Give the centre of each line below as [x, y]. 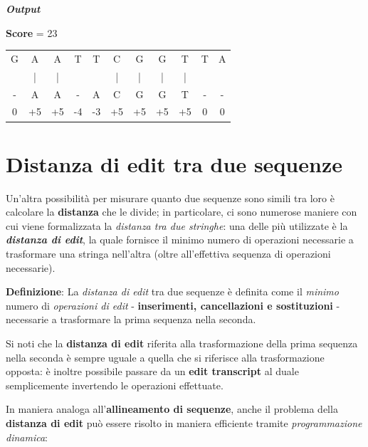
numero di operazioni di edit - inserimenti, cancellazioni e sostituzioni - [173, 305]
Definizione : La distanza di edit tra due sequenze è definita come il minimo [172, 291]
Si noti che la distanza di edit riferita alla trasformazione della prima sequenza [182, 343]
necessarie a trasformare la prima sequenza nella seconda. [131, 319]
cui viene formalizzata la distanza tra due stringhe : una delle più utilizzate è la [177, 225]
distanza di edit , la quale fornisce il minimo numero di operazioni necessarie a [180, 240]
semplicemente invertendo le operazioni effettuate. [115, 385]
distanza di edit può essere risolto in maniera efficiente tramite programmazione [184, 423]
